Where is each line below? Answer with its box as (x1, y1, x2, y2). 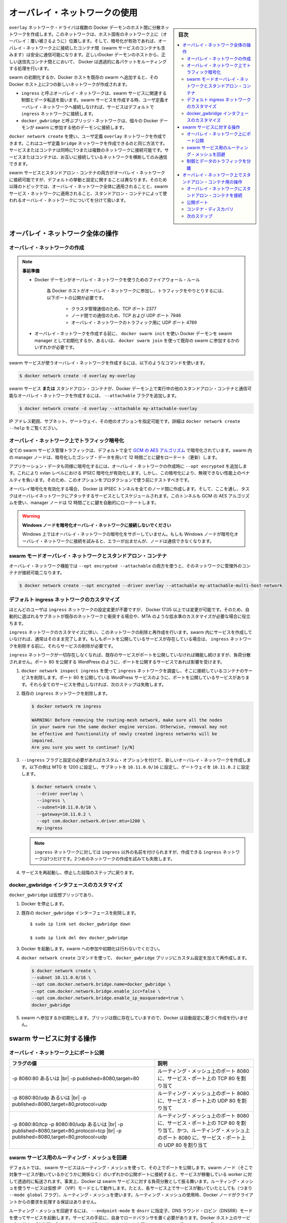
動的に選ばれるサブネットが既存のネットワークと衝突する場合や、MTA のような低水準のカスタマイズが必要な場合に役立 (9, 613, 251, 619)
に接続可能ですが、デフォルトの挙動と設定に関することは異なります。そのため (9, 177, 167, 182)
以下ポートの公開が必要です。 (46, 294, 107, 300)
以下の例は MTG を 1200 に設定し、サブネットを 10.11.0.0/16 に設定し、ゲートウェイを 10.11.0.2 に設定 (29, 764, 250, 770)
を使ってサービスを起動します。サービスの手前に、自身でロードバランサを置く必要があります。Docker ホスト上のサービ (9, 1215, 251, 1221)
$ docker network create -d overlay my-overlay (19, 373, 135, 379)
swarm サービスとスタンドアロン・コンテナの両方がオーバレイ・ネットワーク (9, 170, 166, 176)
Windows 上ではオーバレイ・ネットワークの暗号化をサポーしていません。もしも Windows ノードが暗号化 (22, 531, 234, 537)
